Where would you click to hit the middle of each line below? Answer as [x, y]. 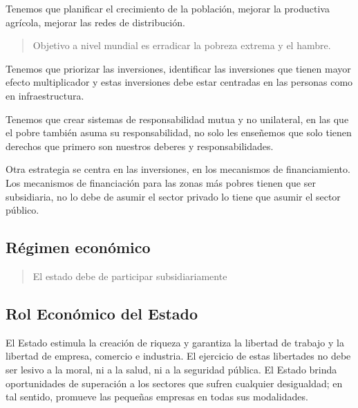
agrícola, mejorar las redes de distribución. [95, 22]
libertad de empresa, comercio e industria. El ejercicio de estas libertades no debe [178, 356]
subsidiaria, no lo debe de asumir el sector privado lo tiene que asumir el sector [173, 196]
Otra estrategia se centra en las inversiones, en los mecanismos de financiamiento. [178, 169]
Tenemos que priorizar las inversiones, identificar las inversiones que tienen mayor [178, 68]
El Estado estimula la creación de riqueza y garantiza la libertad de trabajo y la [175, 342]
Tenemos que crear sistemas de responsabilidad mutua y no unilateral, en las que [177, 119]
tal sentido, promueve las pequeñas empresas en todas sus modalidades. [157, 397]
